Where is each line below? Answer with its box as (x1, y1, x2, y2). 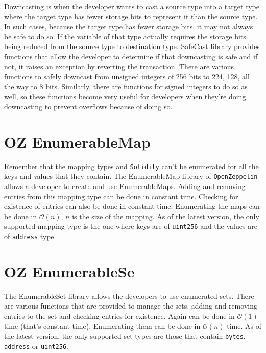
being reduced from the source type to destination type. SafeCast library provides (4, 41, 260, 52)
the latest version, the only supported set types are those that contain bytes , (4, 331, 246, 341)
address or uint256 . (4, 340, 68, 351)
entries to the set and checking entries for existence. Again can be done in (4, 310, 235, 321)
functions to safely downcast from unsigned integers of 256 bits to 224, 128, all (4, 71, 250, 82)
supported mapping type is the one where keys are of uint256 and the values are (4, 221, 257, 231)
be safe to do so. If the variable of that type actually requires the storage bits (4, 31, 246, 41)
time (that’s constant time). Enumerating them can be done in (4, 320, 201, 331)
